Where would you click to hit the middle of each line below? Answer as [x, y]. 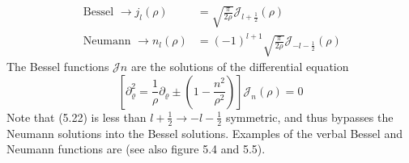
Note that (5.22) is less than [77, 117]
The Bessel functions [58, 67]
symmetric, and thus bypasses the [309, 117]
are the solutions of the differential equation [240, 67]
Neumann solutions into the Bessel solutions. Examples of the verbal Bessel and [204, 133]
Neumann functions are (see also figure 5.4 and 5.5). [136, 149]
